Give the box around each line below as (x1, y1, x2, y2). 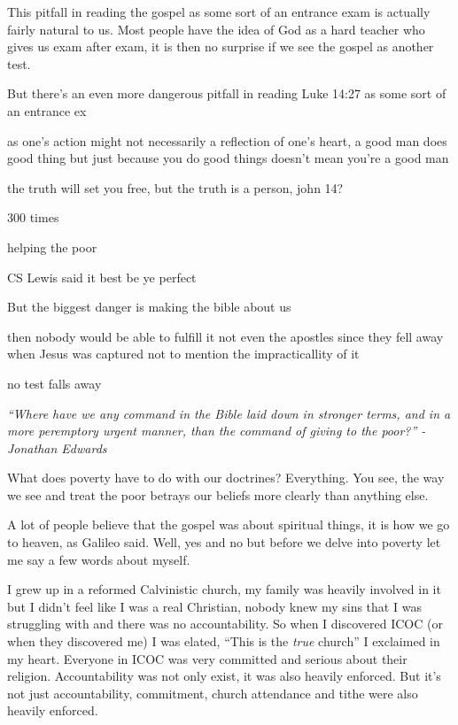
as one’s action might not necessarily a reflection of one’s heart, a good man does (7, 131, 447, 150)
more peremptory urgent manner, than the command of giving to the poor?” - (7, 421, 426, 440)
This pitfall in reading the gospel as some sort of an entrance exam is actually (7, 3, 431, 20)
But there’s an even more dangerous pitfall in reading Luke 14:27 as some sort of (7, 84, 446, 103)
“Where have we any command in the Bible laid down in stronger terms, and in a (7, 404, 451, 422)
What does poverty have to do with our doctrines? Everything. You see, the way (7, 468, 445, 487)
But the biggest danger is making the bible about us (7, 297, 291, 316)
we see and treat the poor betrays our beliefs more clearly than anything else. (7, 485, 429, 504)
